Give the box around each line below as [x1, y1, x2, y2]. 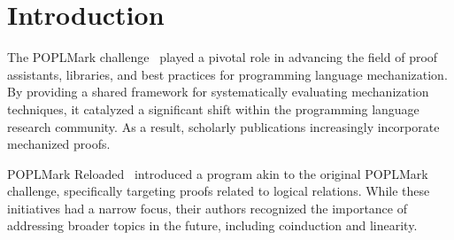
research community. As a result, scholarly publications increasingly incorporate [7, 117, 440, 135]
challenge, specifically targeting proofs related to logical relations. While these [7, 182, 430, 200]
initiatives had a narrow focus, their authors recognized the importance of [7, 198, 407, 217]
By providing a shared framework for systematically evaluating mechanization [7, 82, 429, 101]
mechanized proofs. [7, 135, 111, 153]
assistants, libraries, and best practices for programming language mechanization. [7, 65, 448, 83]
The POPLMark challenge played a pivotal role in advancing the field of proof [7, 48, 438, 66]
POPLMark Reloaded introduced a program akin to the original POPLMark [7, 164, 428, 182]
